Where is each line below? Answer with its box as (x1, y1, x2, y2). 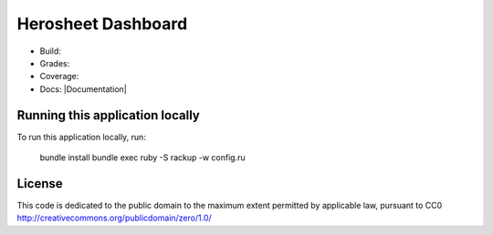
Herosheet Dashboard (16, 14, 188, 34)
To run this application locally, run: (16, 131, 146, 142)
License (16, 176, 63, 191)
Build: (39, 46, 61, 56)
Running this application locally (16, 107, 200, 123)
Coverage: (39, 71, 79, 82)
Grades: (39, 57, 70, 68)
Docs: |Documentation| (39, 83, 127, 95)
